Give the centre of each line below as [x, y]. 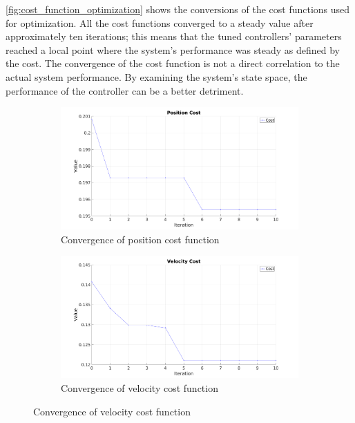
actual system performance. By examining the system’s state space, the [156, 76]
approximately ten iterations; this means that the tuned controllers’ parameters [174, 36]
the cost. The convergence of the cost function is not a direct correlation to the [173, 63]
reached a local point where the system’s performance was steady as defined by [173, 49]
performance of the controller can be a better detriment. [125, 90]
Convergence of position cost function [140, 239]
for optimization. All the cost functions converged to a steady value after [160, 22]
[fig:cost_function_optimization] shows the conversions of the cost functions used [178, 9]
